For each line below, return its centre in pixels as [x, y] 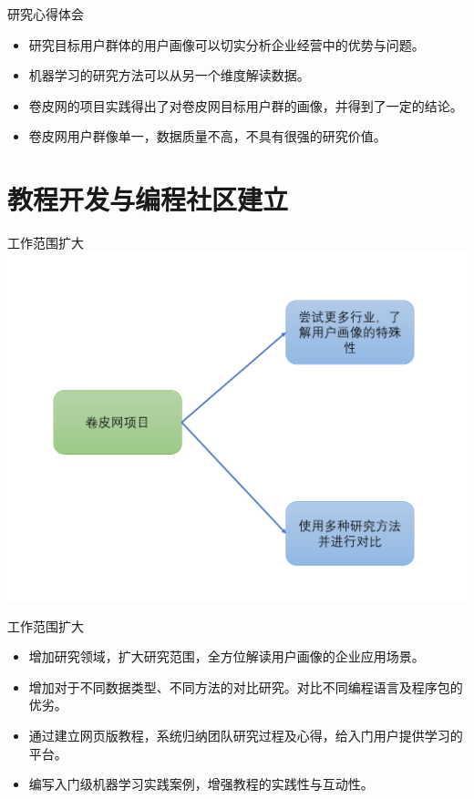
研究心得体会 [46, 14]
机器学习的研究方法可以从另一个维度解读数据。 [169, 75]
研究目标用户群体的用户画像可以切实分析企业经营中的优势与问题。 [227, 44]
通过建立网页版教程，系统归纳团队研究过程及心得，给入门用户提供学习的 [246, 736]
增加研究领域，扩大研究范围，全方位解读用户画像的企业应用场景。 [227, 656]
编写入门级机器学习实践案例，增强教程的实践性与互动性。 [201, 784]
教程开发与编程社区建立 [148, 199]
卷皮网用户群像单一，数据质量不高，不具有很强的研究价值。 [207, 136]
